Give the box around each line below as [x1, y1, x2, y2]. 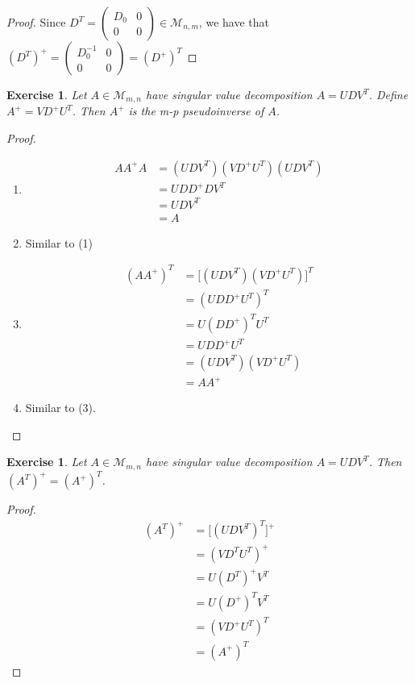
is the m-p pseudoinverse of [128, 102, 264, 119]
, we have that [198, 14, 269, 30]
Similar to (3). [25, 399, 96, 416]
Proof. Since [6, 14, 66, 30]
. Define [368, 86, 409, 102]
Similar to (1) [25, 234, 93, 251]
